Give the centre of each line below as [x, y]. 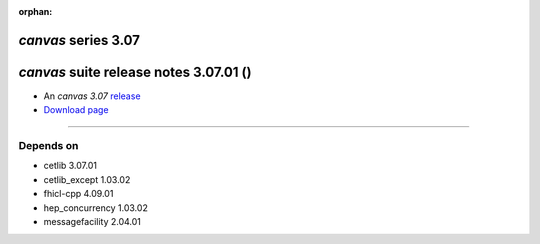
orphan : [35, 11]
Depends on [48, 146]
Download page [76, 110]
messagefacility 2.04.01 [92, 222]
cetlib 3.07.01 [70, 166]
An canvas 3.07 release [92, 96]
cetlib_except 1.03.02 [87, 179]
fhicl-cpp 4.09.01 [78, 194]
